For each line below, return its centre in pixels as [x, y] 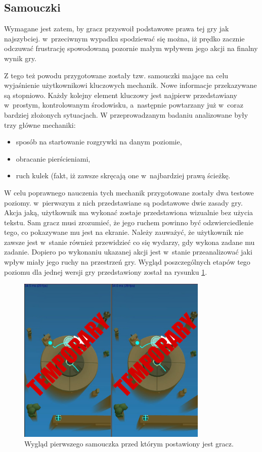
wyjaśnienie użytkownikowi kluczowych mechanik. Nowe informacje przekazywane [130, 85]
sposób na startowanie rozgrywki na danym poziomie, [99, 142]
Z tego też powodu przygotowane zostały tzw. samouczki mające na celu [116, 75]
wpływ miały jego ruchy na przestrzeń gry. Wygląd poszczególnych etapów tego [127, 262]
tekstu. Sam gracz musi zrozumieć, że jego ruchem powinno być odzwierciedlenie [129, 222]
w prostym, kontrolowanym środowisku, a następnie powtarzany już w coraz [124, 105]
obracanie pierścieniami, [53, 158]
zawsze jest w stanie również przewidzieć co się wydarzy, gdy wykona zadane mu [129, 242]
